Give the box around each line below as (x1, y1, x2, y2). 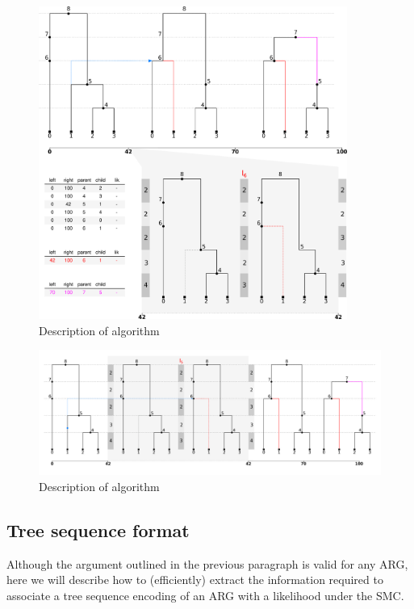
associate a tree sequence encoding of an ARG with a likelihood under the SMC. (6, 586, 404, 603)
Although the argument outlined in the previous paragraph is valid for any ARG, (6, 555, 408, 572)
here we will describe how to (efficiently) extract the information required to (6, 571, 383, 588)
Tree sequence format (6, 517, 190, 542)
